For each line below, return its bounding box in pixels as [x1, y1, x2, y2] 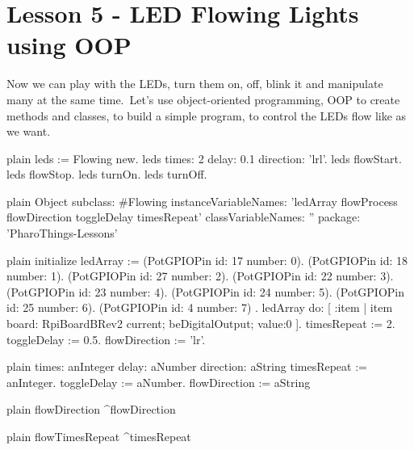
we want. [6, 123, 51, 140]
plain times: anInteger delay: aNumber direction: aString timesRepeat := [6, 358, 367, 375]
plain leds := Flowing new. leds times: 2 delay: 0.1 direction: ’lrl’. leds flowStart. [6, 149, 402, 166]
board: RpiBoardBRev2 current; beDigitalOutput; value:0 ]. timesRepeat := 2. [6, 315, 395, 332]
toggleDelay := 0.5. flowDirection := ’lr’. [6, 330, 206, 347]
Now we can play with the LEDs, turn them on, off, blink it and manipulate [6, 75, 383, 92]
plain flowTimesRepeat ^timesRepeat [6, 428, 191, 444]
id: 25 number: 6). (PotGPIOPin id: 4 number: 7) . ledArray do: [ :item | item [6, 299, 393, 316]
